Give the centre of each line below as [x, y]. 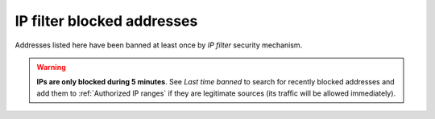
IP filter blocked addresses [106, 21]
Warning [51, 67]
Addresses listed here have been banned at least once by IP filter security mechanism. [159, 45]
